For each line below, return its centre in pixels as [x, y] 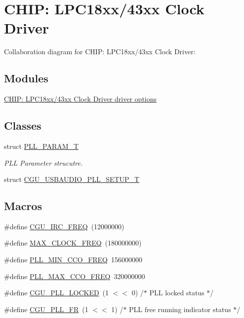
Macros [23, 206]
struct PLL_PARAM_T [41, 146]
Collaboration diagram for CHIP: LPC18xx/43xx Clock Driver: [100, 52]
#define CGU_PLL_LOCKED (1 [57, 293]
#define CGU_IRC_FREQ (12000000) [64, 226]
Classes [23, 125]
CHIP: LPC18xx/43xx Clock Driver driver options [81, 99]
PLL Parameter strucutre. [43, 162]
